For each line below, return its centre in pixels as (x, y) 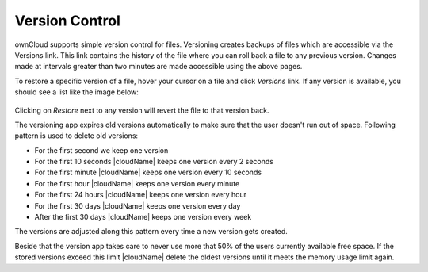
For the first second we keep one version (101, 150)
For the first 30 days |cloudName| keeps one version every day (138, 205)
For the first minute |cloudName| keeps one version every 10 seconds (148, 172)
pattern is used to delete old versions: (76, 136)
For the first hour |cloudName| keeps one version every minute (137, 183)
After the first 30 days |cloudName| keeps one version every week (143, 217)
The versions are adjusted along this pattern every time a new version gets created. (151, 232)
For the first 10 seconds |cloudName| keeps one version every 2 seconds (154, 162)
